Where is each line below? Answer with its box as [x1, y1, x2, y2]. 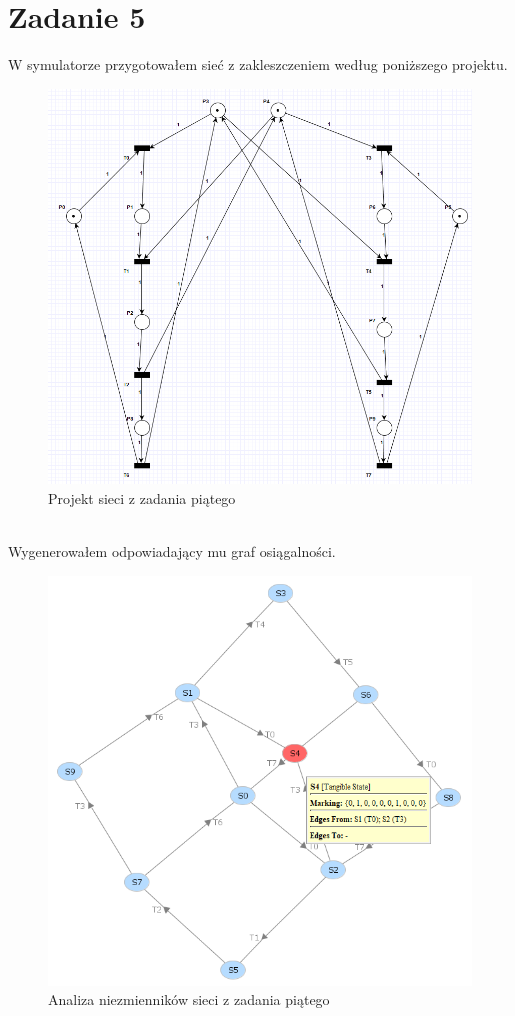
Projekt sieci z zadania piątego [48, 488, 236, 509]
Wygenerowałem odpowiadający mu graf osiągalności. [8, 541, 336, 562]
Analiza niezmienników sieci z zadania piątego [48, 989, 330, 1010]
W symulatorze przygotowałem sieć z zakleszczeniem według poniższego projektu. [8, 54, 508, 75]
